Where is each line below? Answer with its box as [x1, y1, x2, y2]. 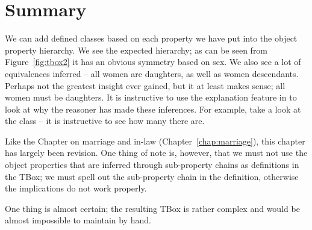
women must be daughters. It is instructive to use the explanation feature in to [5, 91, 297, 104]
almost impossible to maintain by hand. [5, 214, 151, 226]
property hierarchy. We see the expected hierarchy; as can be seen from [5, 43, 268, 56]
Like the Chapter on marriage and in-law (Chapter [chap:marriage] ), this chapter [5, 134, 305, 147]
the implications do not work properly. [5, 182, 147, 194]
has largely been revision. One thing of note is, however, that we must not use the [5, 146, 308, 159]
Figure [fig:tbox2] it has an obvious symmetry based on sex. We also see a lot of [5, 55, 301, 68]
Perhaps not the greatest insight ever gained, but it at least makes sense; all [5, 79, 285, 92]
